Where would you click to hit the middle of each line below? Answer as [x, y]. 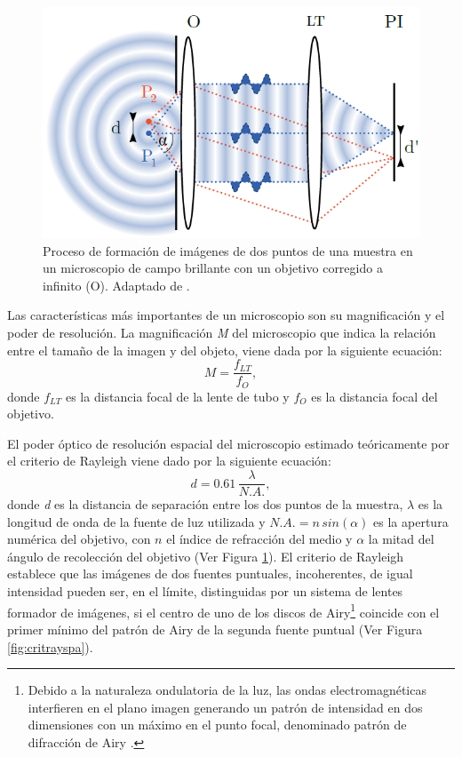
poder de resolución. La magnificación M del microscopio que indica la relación [222, 332]
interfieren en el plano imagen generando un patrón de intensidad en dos [225, 707]
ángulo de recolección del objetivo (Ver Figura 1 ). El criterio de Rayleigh [206, 556]
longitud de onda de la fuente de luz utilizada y [136, 521]
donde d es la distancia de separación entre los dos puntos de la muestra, [205, 504]
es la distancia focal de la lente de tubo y [177, 396]
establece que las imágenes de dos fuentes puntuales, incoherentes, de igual [210, 574]
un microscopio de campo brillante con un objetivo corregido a [213, 268]
